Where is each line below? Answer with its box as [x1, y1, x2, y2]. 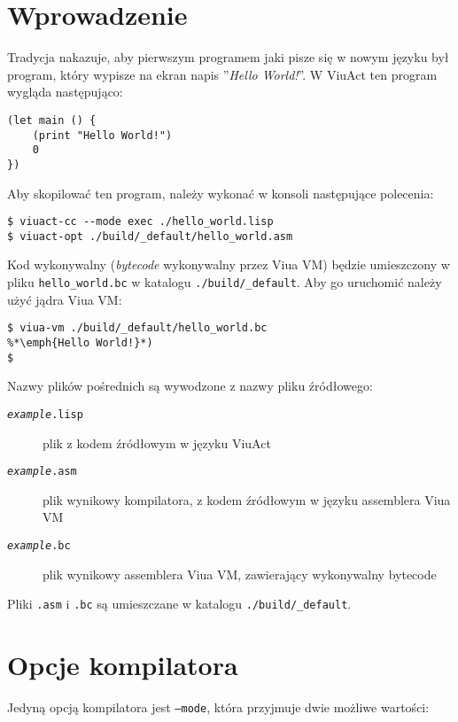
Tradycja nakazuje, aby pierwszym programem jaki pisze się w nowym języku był [7, 48, 449, 66]
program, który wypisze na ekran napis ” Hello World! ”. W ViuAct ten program [7, 65, 438, 83]
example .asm [7, 465, 77, 478]
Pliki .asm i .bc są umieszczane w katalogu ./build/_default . [7, 594, 352, 613]
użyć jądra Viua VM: [7, 290, 122, 308]
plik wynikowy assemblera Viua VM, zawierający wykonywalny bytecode [43, 564, 437, 583]
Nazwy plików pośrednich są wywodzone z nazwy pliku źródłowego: [7, 377, 373, 395]
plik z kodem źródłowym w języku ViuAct [43, 433, 271, 452]
